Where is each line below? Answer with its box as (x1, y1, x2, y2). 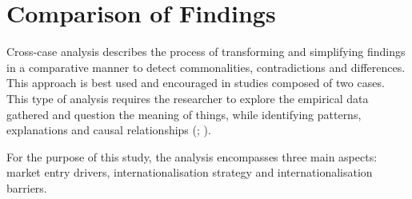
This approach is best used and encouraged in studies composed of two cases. (6, 74, 385, 91)
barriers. (6, 179, 47, 196)
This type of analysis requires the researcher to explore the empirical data (6, 90, 369, 106)
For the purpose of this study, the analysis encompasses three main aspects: (6, 148, 378, 165)
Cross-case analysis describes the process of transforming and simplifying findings (6, 43, 406, 60)
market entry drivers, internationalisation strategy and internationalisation (6, 164, 373, 181)
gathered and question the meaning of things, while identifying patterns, (6, 105, 362, 122)
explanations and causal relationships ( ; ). (6, 121, 211, 138)
